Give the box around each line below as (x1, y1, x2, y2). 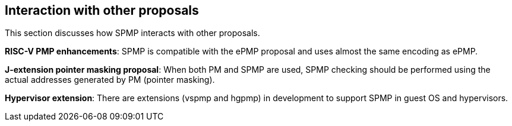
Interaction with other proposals (5, 3, 199, 18)
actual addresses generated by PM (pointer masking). (5, 75, 215, 85)
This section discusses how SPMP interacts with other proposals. (5, 28, 260, 38)
